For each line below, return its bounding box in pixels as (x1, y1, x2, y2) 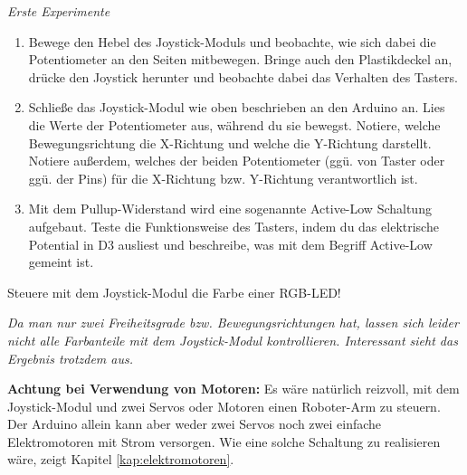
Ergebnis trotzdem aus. (7, 348, 134, 367)
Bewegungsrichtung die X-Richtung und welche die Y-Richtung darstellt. (28, 133, 432, 152)
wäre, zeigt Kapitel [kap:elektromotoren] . (7, 450, 234, 469)
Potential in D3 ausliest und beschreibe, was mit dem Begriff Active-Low (28, 234, 433, 253)
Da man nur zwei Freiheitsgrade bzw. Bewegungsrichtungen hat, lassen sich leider (7, 313, 459, 332)
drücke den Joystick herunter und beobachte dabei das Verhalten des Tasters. (28, 67, 458, 86)
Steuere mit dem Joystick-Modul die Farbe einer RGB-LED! (7, 282, 341, 301)
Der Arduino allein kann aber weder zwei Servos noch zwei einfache (7, 414, 382, 433)
